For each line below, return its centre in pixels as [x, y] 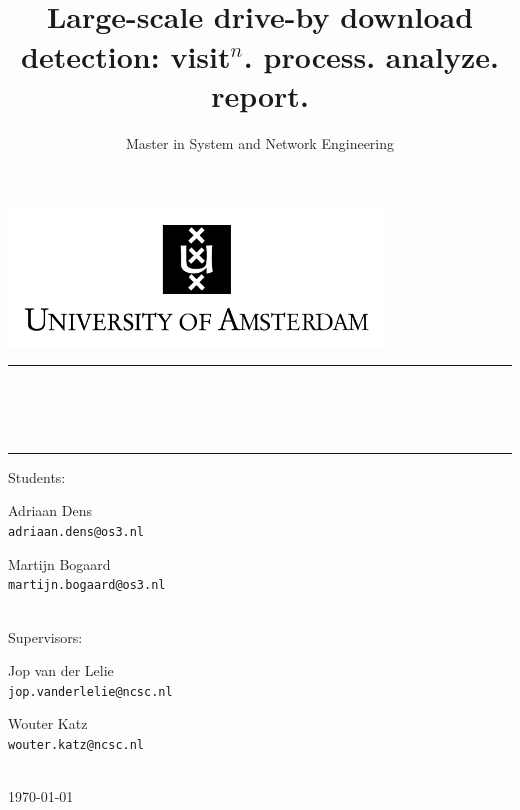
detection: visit [126, 55]
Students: [37, 476]
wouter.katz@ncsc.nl [76, 745]
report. [260, 94]
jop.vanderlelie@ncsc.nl [90, 691]
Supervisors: [45, 636]
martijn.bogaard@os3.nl [87, 585]
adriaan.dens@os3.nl [76, 532]
